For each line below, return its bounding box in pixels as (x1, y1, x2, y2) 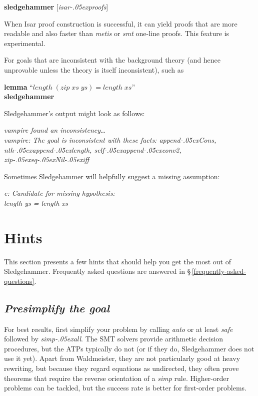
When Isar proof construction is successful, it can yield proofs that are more (4, 18, 237, 29)
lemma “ (4, 81, 33, 92)
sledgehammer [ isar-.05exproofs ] (4, 2, 108, 12)
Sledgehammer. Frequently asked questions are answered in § (4, 266, 191, 276)
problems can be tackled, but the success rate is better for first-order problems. (4, 382, 246, 393)
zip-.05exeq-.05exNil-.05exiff (4, 154, 89, 165)
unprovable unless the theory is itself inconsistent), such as (4, 64, 184, 75)
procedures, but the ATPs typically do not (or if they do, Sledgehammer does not (4, 343, 254, 353)
